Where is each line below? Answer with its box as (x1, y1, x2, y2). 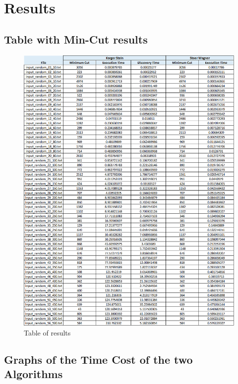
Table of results (24, 327, 71, 337)
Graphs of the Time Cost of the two (4, 351, 193, 367)
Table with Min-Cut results (4, 31, 148, 47)
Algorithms (4, 366, 63, 382)
